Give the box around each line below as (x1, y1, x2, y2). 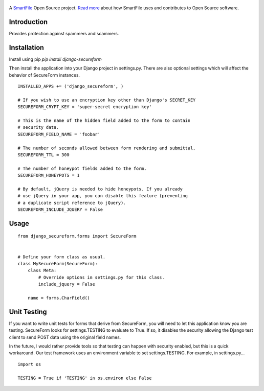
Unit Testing (9, 307, 47, 316)
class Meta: (27, 268, 57, 274)
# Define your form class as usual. (18, 254, 106, 259)
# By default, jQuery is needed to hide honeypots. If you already (18, 186, 183, 192)
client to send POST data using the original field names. (9, 334, 121, 340)
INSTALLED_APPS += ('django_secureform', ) (18, 83, 124, 89)
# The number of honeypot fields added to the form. (18, 165, 147, 171)
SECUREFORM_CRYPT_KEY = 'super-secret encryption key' (18, 104, 152, 110)
